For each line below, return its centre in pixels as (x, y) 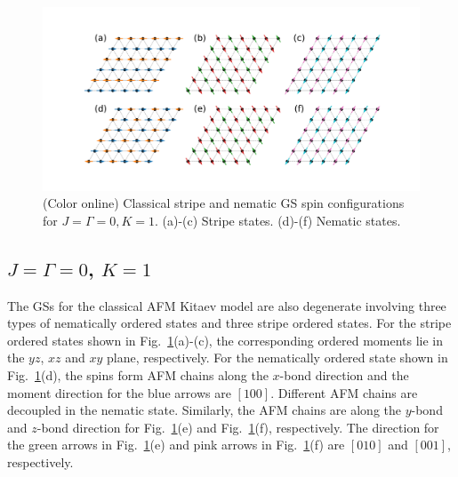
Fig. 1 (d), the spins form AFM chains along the (138, 374)
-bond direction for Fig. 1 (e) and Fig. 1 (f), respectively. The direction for (238, 427)
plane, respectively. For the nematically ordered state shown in (277, 358)
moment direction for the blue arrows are (119, 392)
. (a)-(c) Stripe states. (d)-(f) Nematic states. (277, 220)
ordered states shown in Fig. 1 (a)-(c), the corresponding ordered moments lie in (225, 340)
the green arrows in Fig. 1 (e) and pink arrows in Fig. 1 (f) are (176, 445)
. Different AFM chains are (344, 392)
